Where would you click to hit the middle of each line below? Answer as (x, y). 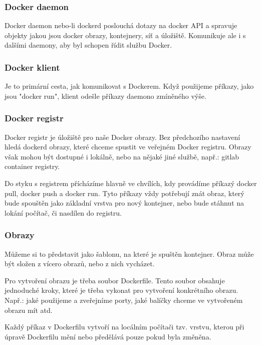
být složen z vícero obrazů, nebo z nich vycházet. (80, 264)
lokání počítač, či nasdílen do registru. (63, 212)
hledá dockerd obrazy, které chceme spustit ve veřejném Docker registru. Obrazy (128, 147)
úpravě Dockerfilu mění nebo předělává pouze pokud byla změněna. (108, 336)
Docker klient (32, 67)
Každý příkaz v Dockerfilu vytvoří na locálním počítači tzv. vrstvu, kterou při (124, 327)
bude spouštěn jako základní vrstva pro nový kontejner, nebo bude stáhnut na (124, 203)
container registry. (32, 166)
